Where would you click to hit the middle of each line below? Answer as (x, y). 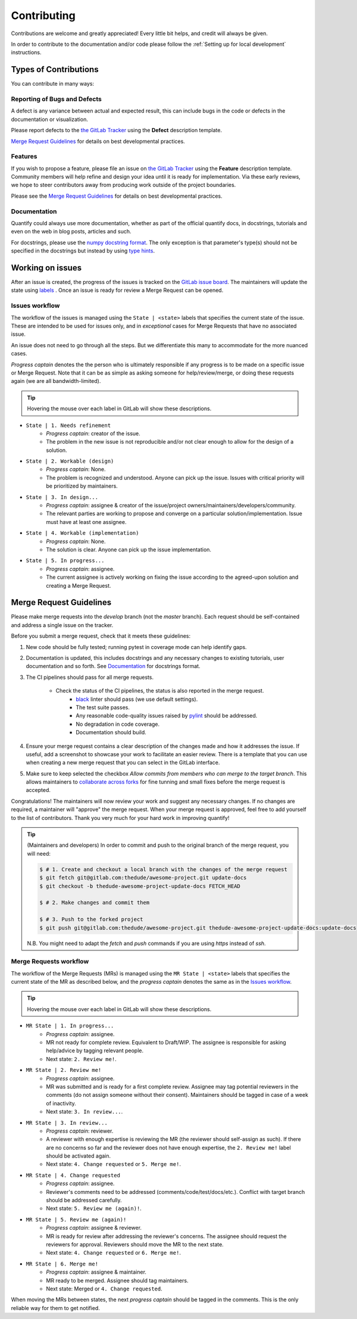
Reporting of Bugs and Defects (57, 99)
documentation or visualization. (50, 119)
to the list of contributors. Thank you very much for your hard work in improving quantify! (120, 818)
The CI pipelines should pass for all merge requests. (90, 677)
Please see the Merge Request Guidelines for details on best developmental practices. (117, 196)
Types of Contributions (55, 69)
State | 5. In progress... (65, 561)
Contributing (43, 15)
